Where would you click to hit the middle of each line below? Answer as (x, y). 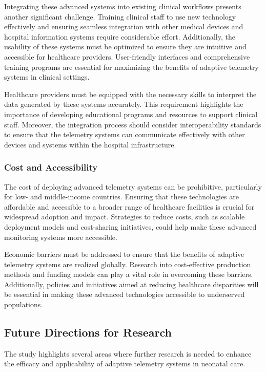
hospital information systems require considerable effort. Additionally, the (120, 36)
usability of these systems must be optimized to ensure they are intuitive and (125, 46)
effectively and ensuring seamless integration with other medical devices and (124, 26)
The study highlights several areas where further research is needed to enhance (128, 353)
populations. (24, 304)
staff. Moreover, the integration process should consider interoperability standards (133, 124)
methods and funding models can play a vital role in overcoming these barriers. (129, 274)
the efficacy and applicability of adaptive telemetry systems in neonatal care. (125, 364)
